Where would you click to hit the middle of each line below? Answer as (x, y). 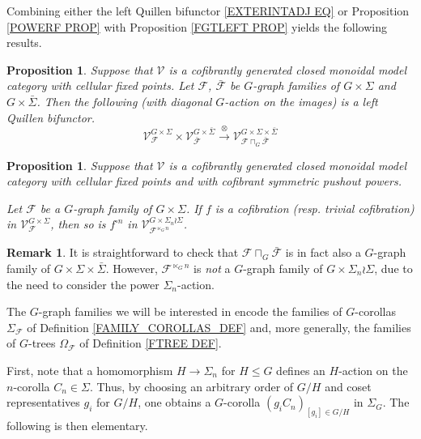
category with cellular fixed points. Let (100, 85)
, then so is (78, 224)
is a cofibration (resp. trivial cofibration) (315, 208)
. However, (132, 269)
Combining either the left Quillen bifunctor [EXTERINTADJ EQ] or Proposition (208, 11)
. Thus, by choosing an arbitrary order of (191, 386)
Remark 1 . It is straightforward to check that (123, 252)
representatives (43, 402)
